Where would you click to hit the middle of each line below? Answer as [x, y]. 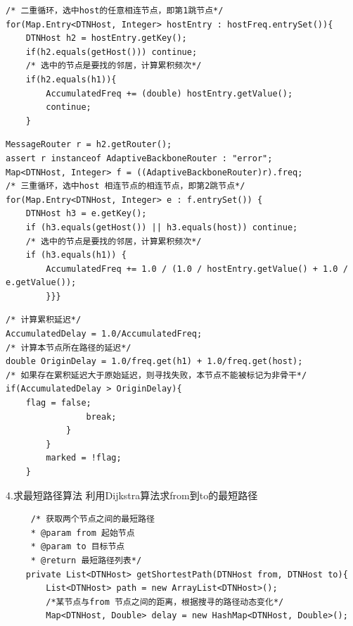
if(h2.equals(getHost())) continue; [111, 52]
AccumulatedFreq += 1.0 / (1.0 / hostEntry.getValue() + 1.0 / [197, 269]
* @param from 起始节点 [83, 533]
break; [101, 417]
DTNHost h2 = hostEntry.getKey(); [106, 38]
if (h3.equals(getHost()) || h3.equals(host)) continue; [162, 227]
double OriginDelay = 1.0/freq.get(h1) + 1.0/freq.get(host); [154, 362]
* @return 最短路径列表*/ [86, 560]
